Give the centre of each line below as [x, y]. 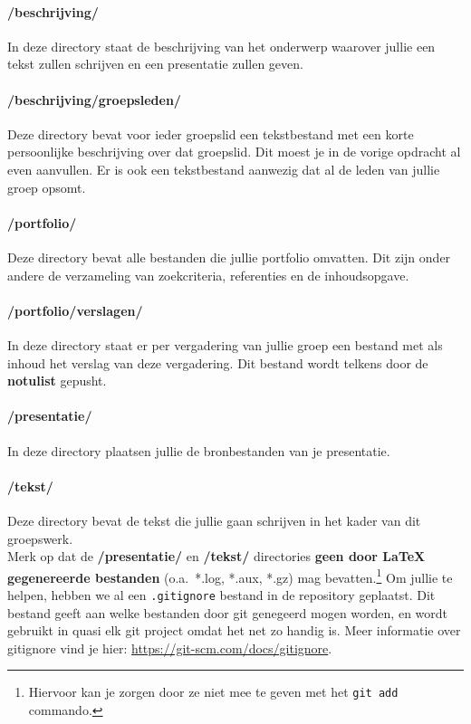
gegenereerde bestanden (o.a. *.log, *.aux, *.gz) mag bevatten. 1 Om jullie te [230, 576]
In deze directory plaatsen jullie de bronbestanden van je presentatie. [199, 450]
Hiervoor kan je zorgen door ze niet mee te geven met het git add [213, 692]
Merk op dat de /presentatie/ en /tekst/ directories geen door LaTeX [216, 556]
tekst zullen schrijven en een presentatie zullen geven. [155, 64]
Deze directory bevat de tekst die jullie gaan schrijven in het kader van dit [214, 520]
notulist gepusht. [57, 381]
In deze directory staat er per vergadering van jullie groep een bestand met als [225, 344]
